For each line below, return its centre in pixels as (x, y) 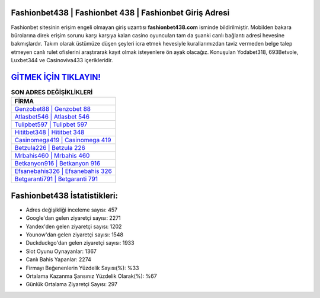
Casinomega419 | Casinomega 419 (63, 140)
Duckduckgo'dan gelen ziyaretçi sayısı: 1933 (80, 243)
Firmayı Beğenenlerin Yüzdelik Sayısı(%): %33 (82, 268)
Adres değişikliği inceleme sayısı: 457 (72, 210)
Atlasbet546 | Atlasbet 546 (52, 117)
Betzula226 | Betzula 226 (50, 148)
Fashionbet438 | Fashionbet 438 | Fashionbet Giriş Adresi (120, 13)
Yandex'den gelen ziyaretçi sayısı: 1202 (74, 226)
